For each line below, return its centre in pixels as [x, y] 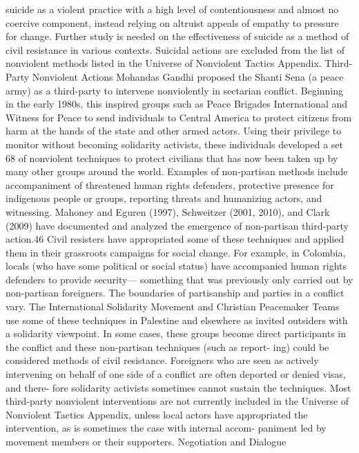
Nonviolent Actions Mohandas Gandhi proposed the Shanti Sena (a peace [188, 76]
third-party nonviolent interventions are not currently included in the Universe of [177, 401]
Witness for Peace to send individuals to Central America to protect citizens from [179, 117]
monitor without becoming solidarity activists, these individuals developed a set [175, 144]
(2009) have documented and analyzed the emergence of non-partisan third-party [177, 225]
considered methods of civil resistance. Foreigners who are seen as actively [162, 360]
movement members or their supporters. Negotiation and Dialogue [146, 441]
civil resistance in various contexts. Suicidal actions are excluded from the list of [175, 49]
